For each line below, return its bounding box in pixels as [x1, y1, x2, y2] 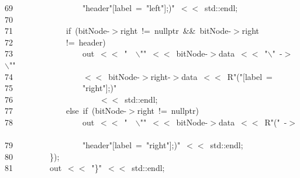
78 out [5, 116, 95, 128]
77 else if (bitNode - [5, 104, 127, 117]
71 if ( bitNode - [5, 25, 110, 37]
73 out [5, 47, 95, 60]
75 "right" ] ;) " [5, 82, 117, 94]
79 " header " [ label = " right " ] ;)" [5, 139, 181, 151]
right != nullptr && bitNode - [120, 25, 232, 37]
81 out [5, 162, 62, 174]
